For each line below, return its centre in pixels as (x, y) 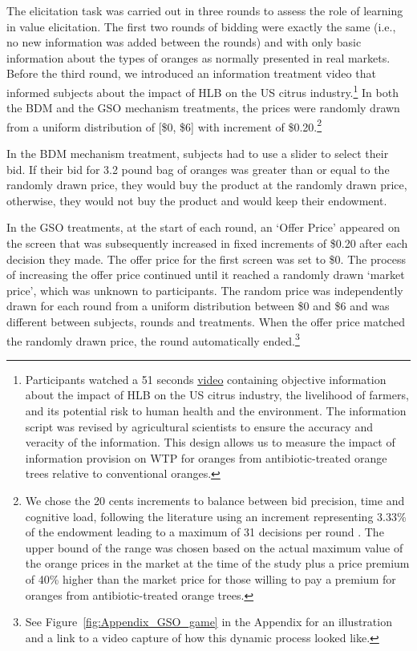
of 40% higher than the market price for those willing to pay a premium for (211, 578)
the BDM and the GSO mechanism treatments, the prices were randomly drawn (203, 108)
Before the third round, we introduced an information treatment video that (191, 73)
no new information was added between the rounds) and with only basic (184, 42)
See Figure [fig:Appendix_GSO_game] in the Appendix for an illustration (208, 622)
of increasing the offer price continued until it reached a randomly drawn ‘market (206, 275)
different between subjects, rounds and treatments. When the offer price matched (206, 321)
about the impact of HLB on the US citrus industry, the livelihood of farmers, (217, 395)
